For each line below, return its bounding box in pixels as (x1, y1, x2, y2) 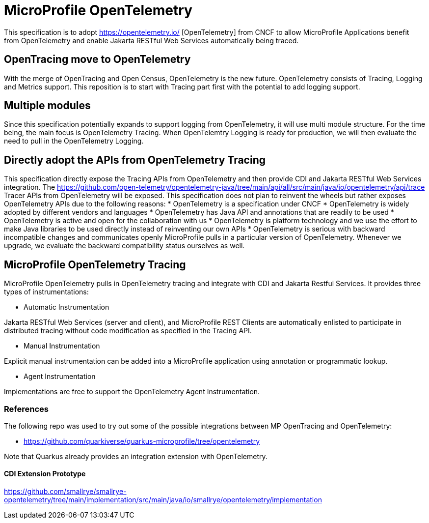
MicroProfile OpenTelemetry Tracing (4, 258, 186, 271)
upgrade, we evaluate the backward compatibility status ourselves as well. (4, 241, 245, 250)
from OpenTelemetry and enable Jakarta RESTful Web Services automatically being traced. (4, 36, 299, 45)
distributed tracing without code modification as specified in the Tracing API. (4, 326, 252, 335)
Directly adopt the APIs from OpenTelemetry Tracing (4, 153, 266, 166)
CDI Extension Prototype (4, 469, 86, 478)
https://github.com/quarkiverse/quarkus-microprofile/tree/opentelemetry (24, 436, 260, 445)
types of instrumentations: (4, 288, 89, 296)
